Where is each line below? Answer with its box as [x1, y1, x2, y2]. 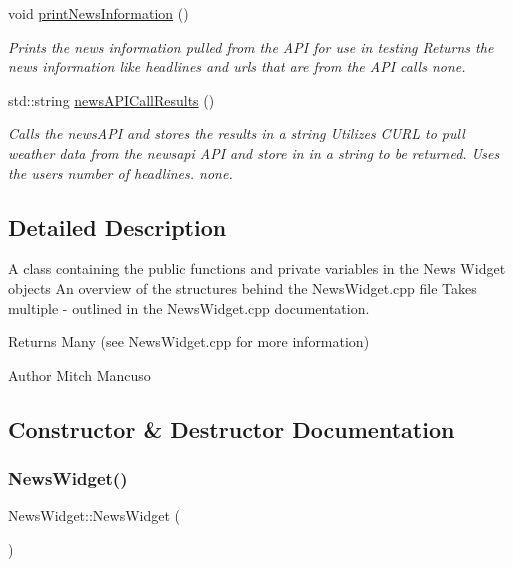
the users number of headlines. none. [8, 162, 233, 183]
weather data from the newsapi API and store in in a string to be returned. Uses [8, 142, 500, 163]
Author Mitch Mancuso [8, 364, 151, 385]
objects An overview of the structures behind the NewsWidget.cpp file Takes [8, 277, 477, 298]
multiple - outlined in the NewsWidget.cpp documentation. [8, 297, 370, 318]
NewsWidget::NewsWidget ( [8, 505, 181, 526]
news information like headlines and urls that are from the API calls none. [8, 56, 466, 77]
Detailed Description [8, 211, 227, 242]
